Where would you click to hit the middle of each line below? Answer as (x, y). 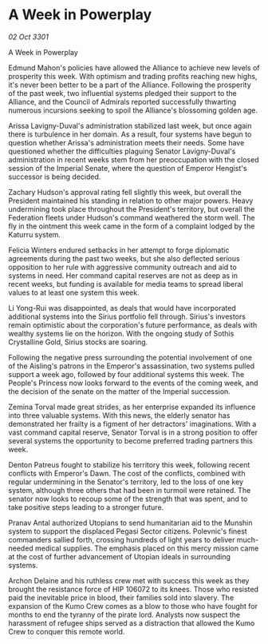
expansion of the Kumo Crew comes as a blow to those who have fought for (133, 606)
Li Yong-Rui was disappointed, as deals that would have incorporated (122, 308)
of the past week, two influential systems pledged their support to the (122, 93)
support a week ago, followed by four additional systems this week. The (126, 374)
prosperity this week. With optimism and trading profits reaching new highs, (133, 76)
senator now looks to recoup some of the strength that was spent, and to (128, 499)
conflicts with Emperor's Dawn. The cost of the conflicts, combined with (127, 473)
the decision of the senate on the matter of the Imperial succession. (120, 391)
